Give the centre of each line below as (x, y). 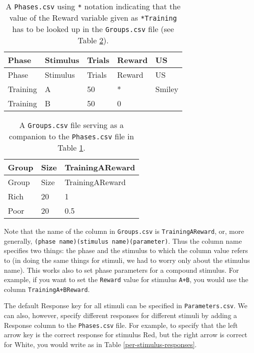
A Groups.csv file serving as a (71, 125)
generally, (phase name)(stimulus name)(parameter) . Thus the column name (123, 241)
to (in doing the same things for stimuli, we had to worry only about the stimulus (127, 260)
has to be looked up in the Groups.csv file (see (93, 29)
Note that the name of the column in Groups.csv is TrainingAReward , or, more (124, 231)
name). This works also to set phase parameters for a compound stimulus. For (122, 270)
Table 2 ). (93, 40)
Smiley (167, 89)
